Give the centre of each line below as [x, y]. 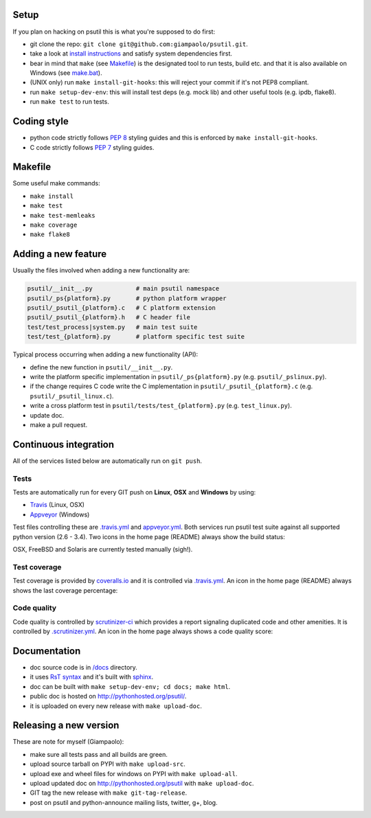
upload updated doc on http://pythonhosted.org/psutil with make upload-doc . [142, 783]
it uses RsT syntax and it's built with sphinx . [92, 677]
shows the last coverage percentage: [65, 590]
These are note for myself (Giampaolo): [68, 742]
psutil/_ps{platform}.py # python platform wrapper [127, 298]
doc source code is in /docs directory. [83, 667]
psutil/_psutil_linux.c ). [72, 396]
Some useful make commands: [56, 183]
